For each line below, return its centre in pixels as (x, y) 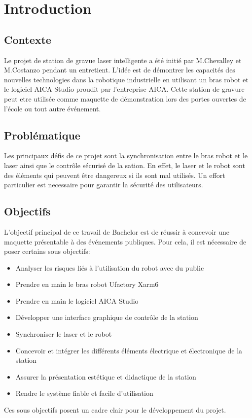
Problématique (42, 135)
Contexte (28, 39)
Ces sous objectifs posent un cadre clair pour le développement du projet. (115, 410)
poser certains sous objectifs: (47, 251)
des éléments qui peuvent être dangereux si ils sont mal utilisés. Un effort (115, 175)
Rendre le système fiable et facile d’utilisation (84, 393)
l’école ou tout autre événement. (53, 108)
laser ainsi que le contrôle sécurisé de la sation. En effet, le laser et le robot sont (125, 165)
